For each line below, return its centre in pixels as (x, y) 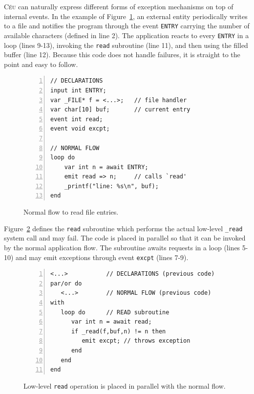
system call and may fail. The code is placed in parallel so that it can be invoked (125, 238)
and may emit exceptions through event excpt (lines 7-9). (102, 257)
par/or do (66, 283)
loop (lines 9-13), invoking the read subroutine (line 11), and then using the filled (126, 45)
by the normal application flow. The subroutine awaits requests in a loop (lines (122, 247)
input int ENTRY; (78, 90)
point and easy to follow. (41, 64)
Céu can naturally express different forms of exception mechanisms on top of (119, 6)
